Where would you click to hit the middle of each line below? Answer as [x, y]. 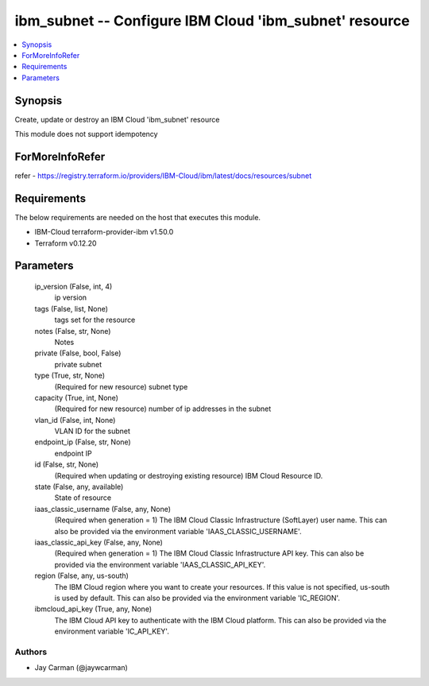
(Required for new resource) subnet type [121, 386]
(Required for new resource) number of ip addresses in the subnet [163, 409]
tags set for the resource [95, 320]
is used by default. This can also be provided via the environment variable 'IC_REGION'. [197, 598]
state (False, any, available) [79, 487]
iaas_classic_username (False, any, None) [102, 509]
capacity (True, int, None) [77, 397]
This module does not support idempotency [86, 134]
